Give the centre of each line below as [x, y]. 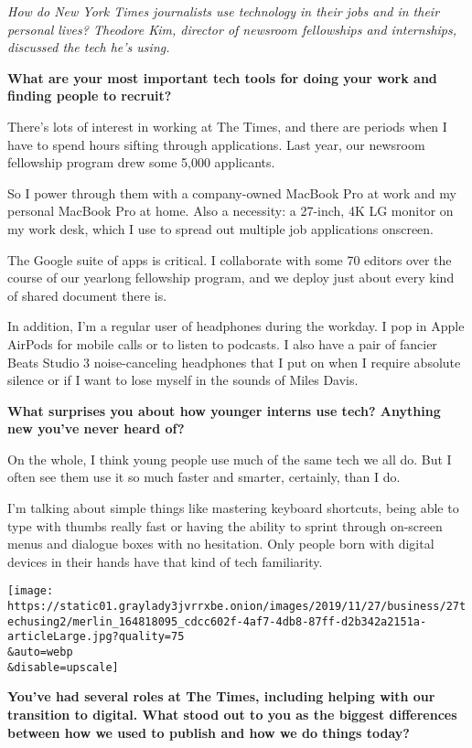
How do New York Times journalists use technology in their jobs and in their [224, 11]
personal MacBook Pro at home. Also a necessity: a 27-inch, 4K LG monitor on [231, 211]
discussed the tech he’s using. [89, 47]
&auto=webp [40, 652]
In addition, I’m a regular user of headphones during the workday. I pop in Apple [236, 326]
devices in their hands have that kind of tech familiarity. [165, 561]
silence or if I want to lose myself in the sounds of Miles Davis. [183, 380]
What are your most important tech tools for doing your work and [222, 77]
